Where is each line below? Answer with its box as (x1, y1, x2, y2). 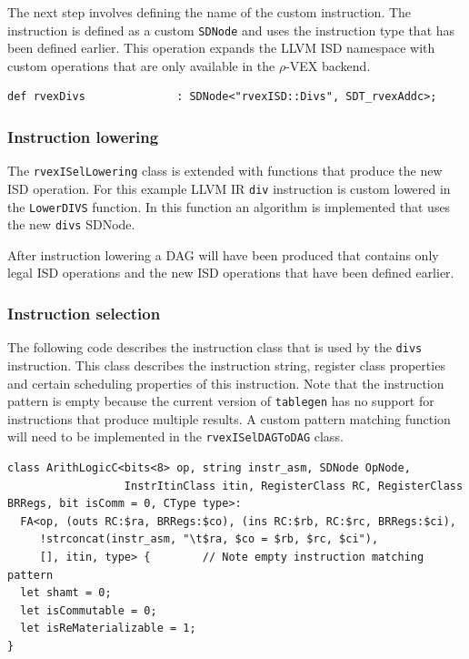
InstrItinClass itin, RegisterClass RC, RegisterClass (124, 479, 464, 492)
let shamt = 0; (20, 586, 112, 600)
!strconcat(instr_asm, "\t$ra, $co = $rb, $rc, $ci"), (39, 532, 379, 546)
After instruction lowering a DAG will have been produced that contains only (7, 245, 439, 264)
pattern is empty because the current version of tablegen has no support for (7, 391, 434, 411)
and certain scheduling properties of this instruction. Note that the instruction (7, 373, 444, 392)
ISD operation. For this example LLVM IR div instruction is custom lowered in (7, 178, 451, 198)
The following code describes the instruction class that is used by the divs (7, 338, 423, 357)
